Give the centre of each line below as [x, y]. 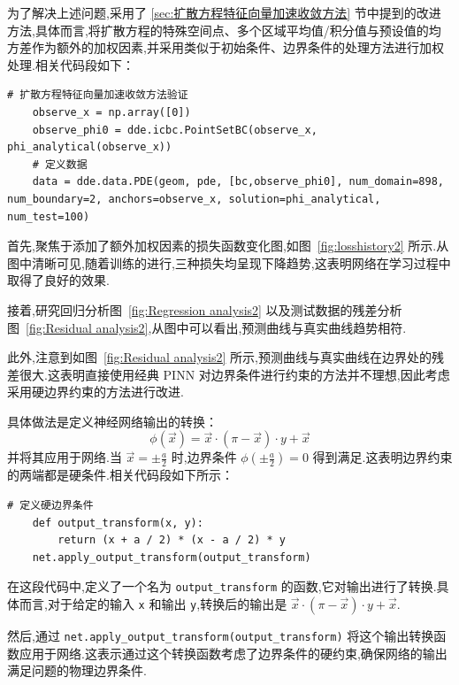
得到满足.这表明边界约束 [382, 457]
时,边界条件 [204, 457]
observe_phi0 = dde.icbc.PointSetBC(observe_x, [175, 130]
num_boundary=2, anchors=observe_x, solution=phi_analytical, [194, 199]
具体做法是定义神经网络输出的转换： [112, 421]
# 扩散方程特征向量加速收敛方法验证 [98, 95]
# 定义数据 [60, 164]
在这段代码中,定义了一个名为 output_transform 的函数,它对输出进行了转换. [222, 586]
